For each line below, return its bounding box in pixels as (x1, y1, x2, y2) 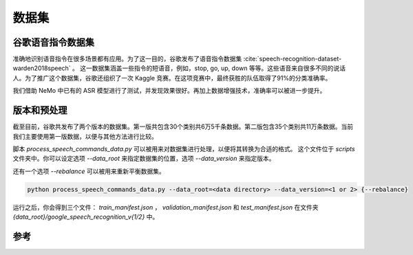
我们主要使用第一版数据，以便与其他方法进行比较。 (12, 132, 158, 140)
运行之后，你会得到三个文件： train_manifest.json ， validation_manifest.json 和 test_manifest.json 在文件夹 (12, 203, 319, 211)
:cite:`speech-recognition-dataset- (243, 55, 342, 63)
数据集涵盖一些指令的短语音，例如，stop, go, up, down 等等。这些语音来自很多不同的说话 (92, 64, 346, 72)
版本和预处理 (12, 104, 67, 116)
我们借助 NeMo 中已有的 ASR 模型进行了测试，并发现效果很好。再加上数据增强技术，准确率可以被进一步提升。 (12, 87, 326, 95)
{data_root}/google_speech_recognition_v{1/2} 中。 (12, 213, 159, 221)
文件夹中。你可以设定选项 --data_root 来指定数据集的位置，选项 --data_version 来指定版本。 (12, 155, 275, 163)
